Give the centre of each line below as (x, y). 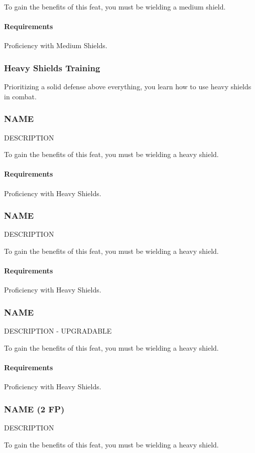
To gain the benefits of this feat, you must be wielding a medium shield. (115, 7)
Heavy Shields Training (52, 67)
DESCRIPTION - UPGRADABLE (58, 331)
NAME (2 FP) (34, 409)
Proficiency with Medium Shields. (56, 45)
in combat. (20, 96)
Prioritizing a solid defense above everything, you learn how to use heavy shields (128, 87)
